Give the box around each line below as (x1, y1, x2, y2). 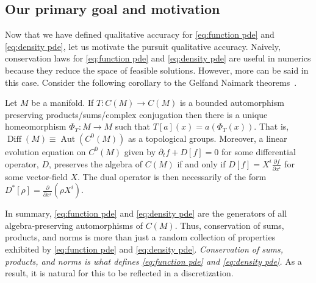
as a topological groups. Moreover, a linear (128, 131, 287, 144)
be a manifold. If (31, 96, 94, 109)
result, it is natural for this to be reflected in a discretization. (5, 267, 234, 279)
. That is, (254, 120, 289, 133)
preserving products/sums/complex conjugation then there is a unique (5, 108, 268, 121)
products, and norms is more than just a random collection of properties (5, 231, 276, 243)
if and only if (177, 157, 226, 170)
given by (124, 145, 156, 158)
